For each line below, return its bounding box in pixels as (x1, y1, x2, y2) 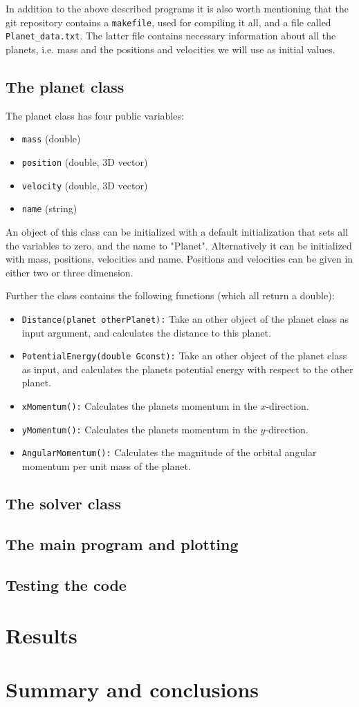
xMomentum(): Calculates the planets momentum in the (21, 398, 257, 413)
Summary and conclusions (6, 675, 259, 704)
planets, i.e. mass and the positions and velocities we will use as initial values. (6, 41, 335, 56)
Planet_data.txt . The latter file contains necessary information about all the (6, 28, 336, 43)
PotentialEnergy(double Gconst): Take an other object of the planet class (21, 348, 347, 363)
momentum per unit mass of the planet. (21, 458, 191, 473)
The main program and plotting (6, 533, 239, 554)
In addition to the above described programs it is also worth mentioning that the (6, 1, 349, 15)
